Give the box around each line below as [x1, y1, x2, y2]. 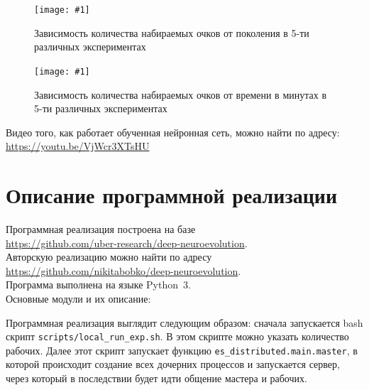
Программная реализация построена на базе [6, 222, 196, 236]
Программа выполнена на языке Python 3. [6, 277, 191, 292]
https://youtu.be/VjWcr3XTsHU [6, 139, 150, 153]
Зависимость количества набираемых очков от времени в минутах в [34, 87, 326, 102]
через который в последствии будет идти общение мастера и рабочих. [6, 371, 307, 386]
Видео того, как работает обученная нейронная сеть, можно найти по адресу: [6, 124, 340, 139]
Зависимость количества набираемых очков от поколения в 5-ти [34, 25, 309, 40]
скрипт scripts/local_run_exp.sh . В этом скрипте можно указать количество [6, 329, 349, 344]
